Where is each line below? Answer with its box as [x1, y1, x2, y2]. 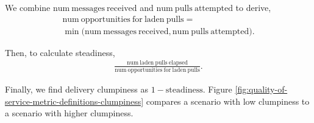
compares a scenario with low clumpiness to [146, 94, 310, 107]
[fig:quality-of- [235, 82, 288, 95]
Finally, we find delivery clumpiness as [5, 82, 148, 95]
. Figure [202, 82, 232, 95]
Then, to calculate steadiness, [5, 46, 115, 58]
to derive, [235, 1, 271, 13]
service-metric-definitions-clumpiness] [5, 94, 144, 107]
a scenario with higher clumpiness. [5, 107, 134, 119]
